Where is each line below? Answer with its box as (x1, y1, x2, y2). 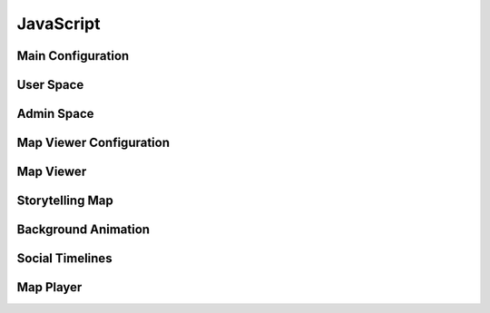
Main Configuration (16, 48, 130, 64)
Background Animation (16, 222, 150, 238)
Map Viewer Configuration (16, 135, 171, 151)
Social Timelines (16, 250, 113, 267)
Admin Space (16, 106, 94, 122)
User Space (16, 77, 84, 93)
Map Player (16, 279, 83, 295)
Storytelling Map (16, 193, 113, 209)
